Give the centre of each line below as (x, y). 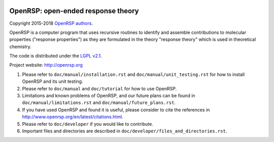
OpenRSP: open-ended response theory (74, 11)
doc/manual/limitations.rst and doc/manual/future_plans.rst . (99, 103)
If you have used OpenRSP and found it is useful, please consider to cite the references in (116, 110)
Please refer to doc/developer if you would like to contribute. (88, 124)
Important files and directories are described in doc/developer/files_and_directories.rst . (125, 131)
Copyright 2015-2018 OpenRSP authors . (51, 23)
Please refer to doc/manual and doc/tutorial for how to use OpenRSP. (99, 88)
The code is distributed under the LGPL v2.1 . (56, 56)
